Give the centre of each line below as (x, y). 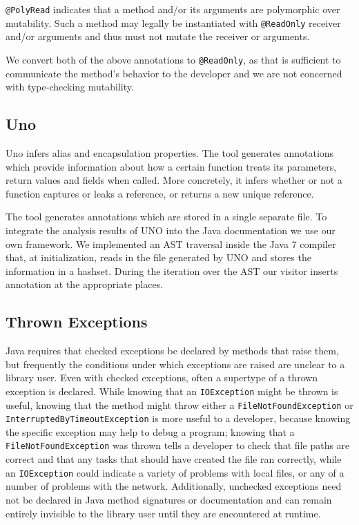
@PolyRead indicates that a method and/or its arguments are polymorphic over (173, 9)
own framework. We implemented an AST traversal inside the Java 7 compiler (171, 244)
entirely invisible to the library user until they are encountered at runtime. (163, 513)
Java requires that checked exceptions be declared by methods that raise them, (172, 351)
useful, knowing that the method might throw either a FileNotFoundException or (179, 404)
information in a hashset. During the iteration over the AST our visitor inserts (172, 270)
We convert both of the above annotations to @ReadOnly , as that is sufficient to (173, 59)
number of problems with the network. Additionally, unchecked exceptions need (174, 486)
